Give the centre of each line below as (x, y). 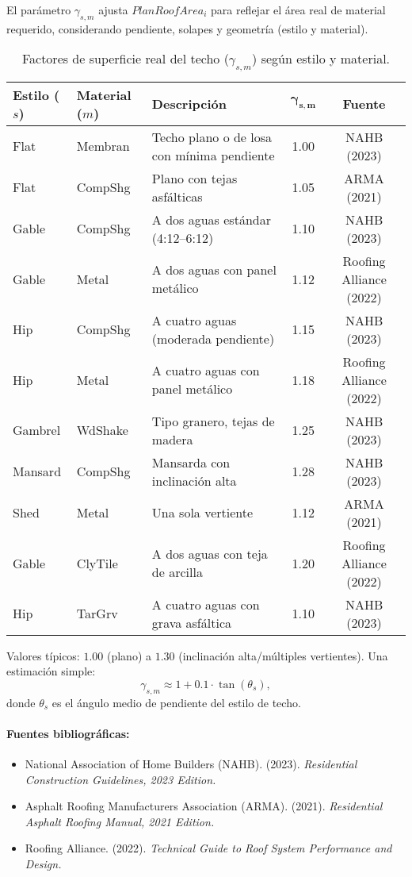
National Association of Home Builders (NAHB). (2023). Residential (191, 763)
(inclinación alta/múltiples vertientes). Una (283, 655)
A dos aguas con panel (214, 270)
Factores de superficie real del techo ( (125, 59)
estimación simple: (51, 671)
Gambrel (37, 430)
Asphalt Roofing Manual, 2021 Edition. (120, 821)
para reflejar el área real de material (298, 10)
